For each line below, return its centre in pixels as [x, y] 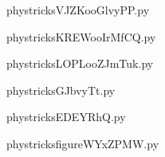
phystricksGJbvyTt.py [61, 90]
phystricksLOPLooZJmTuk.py [80, 63]
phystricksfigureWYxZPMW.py [83, 143]
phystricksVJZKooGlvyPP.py [78, 10]
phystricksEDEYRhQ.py [66, 117]
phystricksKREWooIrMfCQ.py [81, 36]
